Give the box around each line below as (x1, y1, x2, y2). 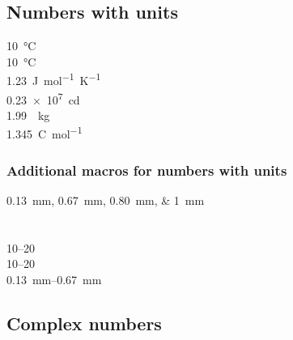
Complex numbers (6, 310, 162, 335)
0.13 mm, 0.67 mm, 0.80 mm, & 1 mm (6, 191, 205, 208)
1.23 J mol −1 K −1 (6, 70, 101, 89)
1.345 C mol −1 (6, 123, 83, 142)
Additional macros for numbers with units (6, 159, 287, 180)
